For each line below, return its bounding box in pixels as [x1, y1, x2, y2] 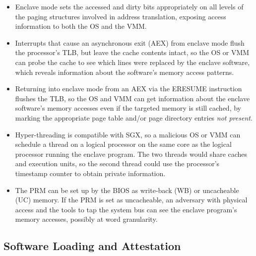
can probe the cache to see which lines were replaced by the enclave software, [15, 57, 250, 67]
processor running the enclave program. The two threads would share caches [15, 148, 248, 159]
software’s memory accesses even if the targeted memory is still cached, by [15, 103, 241, 113]
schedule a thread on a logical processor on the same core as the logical [15, 139, 232, 149]
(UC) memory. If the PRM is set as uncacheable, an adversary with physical [15, 194, 248, 205]
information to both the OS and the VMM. [15, 21, 147, 31]
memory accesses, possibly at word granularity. [15, 214, 158, 224]
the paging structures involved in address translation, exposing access [15, 11, 226, 21]
